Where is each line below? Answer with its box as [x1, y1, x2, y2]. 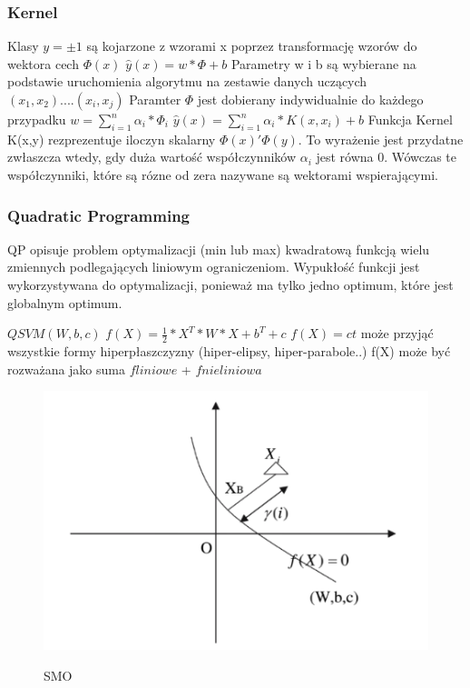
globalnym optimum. [7, 293, 122, 312]
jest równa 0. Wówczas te [316, 147, 457, 166]
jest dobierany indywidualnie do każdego [197, 90, 424, 108]
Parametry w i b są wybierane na [230, 54, 416, 73]
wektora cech [7, 54, 79, 73]
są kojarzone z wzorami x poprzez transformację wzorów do [86, 36, 417, 55]
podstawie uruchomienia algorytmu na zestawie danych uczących [7, 72, 367, 91]
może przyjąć [360, 324, 434, 343]
